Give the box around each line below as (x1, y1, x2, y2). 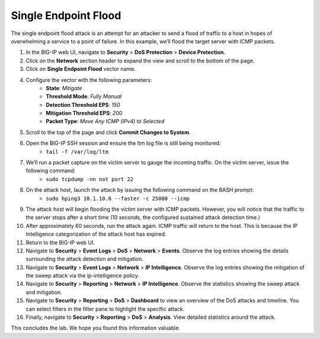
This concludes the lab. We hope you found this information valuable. (11, 324, 181, 332)
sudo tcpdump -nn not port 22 (46, 176, 134, 182)
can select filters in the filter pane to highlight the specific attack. (25, 305, 185, 312)
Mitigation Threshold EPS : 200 (46, 110, 123, 117)
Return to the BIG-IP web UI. (25, 239, 95, 246)
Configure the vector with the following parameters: (25, 76, 152, 83)
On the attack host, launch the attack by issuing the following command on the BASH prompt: (25, 186, 254, 194)
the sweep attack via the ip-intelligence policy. (25, 272, 139, 279)
